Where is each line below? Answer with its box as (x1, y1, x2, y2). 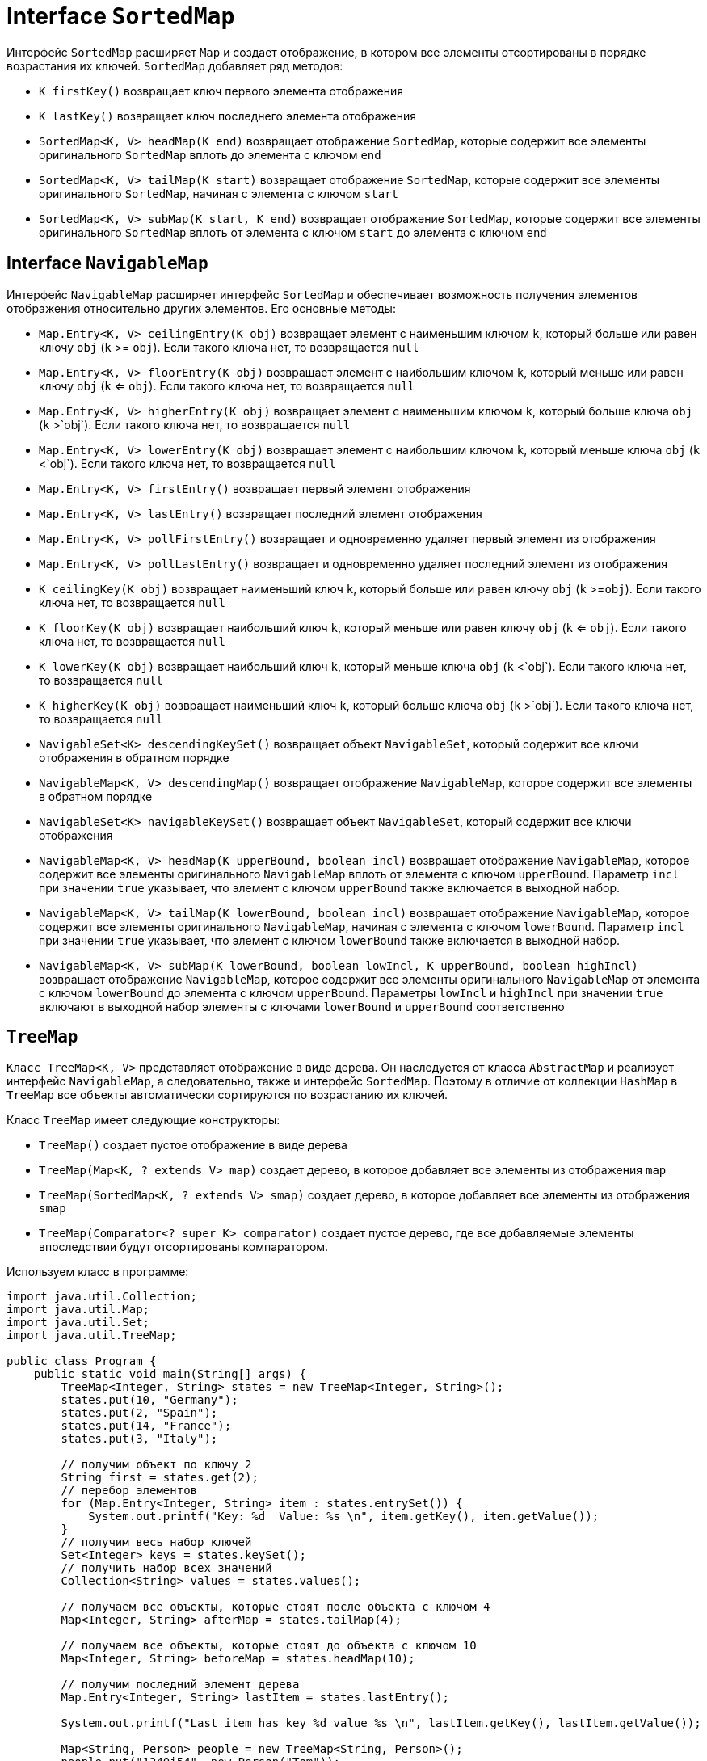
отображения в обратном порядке (39, 750, 229, 765)
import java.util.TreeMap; (6, 1329, 177, 1342)
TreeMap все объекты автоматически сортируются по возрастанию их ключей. (6, 1088, 448, 1102)
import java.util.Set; (6, 1316, 150, 1329)
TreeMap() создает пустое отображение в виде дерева (39, 1138, 347, 1152)
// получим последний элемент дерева (61, 1678, 300, 1691)
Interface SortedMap (6, 2, 235, 30)
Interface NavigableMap (6, 253, 208, 274)
